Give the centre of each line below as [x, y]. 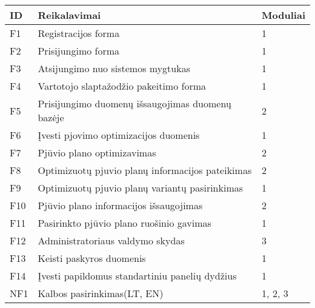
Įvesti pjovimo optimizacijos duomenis [119, 135]
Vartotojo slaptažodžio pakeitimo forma [122, 86]
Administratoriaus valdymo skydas [111, 240]
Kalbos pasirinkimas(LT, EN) [101, 293]
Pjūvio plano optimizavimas [97, 152]
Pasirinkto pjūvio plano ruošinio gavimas [124, 223]
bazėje [51, 117]
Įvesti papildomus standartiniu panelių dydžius [137, 276]
